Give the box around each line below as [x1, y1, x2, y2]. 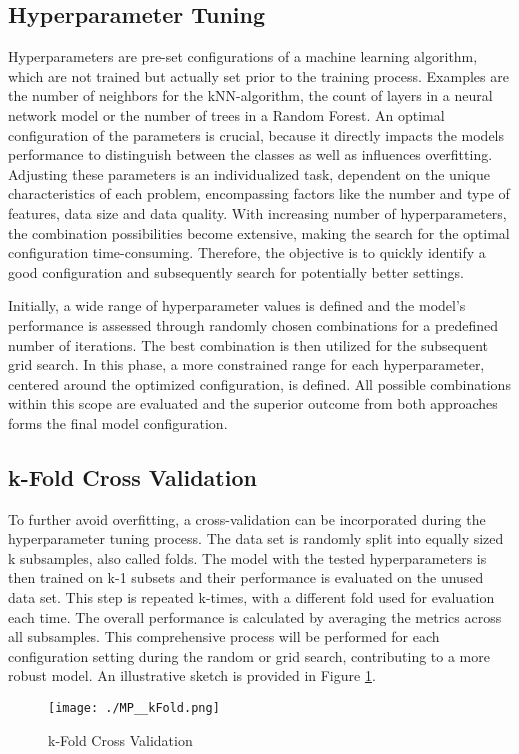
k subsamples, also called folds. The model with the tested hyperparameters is [8, 547, 487, 568]
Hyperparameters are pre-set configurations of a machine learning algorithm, [8, 46, 478, 67]
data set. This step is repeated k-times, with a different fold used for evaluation [8, 587, 495, 608]
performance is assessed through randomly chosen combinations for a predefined [8, 314, 498, 335]
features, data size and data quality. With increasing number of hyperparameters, [8, 202, 507, 223]
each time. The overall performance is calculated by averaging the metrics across [8, 606, 502, 627]
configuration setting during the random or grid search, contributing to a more [8, 645, 490, 666]
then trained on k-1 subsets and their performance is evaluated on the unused [8, 567, 484, 588]
